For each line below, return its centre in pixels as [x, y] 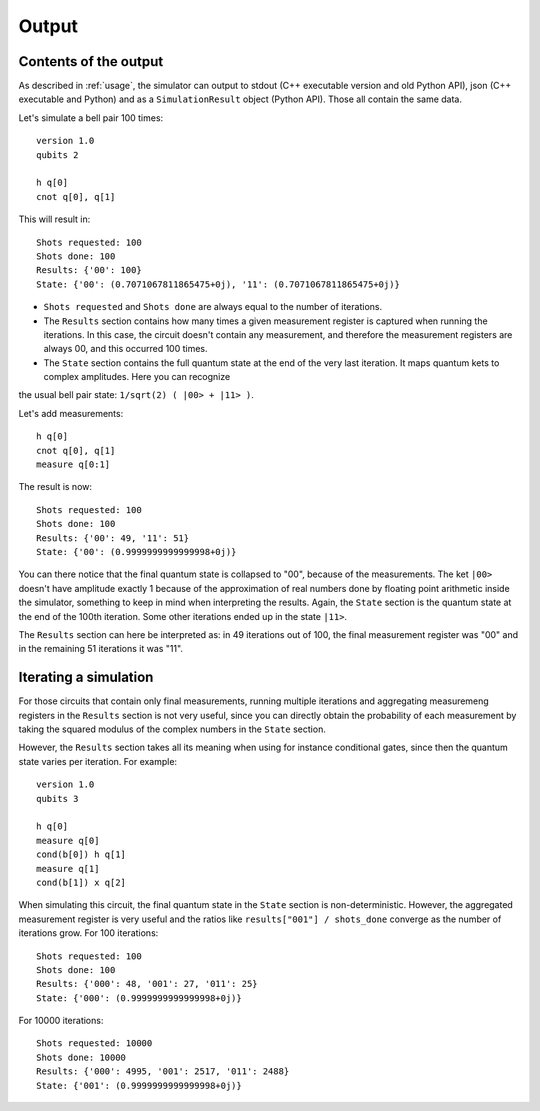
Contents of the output [91, 61]
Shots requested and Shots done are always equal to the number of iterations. [213, 307]
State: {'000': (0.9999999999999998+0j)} [139, 998]
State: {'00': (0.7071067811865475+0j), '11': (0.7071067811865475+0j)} [218, 284]
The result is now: [55, 487]
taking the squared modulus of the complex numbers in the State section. [172, 729]
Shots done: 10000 [81, 1057]
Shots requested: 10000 [94, 1043]
